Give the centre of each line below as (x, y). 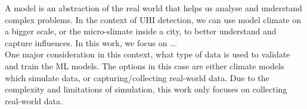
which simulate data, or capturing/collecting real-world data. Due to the (137, 77)
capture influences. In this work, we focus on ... (91, 42)
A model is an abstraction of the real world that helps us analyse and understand (153, 8)
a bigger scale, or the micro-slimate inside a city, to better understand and (141, 31)
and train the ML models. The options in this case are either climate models (145, 65)
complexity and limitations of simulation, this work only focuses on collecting (146, 89)
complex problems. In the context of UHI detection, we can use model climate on (153, 19)
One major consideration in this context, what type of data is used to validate (148, 54)
